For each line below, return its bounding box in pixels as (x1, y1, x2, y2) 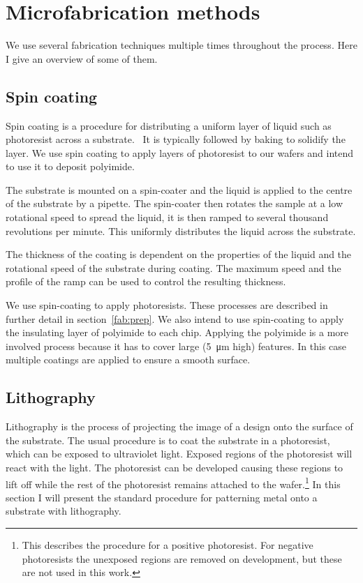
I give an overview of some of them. (6, 51, 158, 66)
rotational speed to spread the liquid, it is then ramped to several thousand (6, 210, 329, 225)
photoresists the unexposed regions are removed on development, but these (22, 551, 342, 566)
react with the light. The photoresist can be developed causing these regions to (6, 460, 343, 474)
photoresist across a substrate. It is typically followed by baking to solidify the (6, 132, 346, 146)
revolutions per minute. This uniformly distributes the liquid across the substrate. (6, 223, 356, 238)
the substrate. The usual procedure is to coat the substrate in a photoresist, (6, 432, 330, 447)
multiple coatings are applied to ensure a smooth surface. (6, 352, 251, 367)
